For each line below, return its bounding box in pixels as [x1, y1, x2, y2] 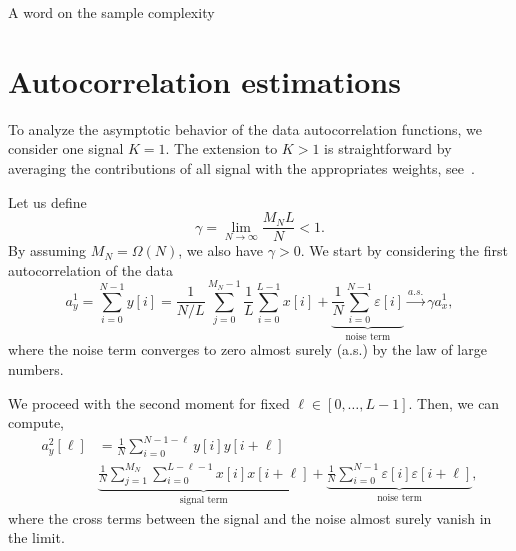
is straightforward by [324, 138, 452, 159]
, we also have [178, 240, 264, 261]
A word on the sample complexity [8, 2, 215, 22]
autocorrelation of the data [8, 259, 173, 280]
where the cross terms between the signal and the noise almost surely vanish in [8, 507, 492, 528]
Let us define [8, 191, 87, 212]
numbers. [8, 358, 64, 379]
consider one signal [8, 138, 124, 159]
